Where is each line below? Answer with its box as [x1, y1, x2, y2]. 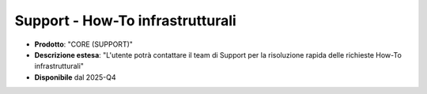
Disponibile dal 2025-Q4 [34, 72, 116, 82]
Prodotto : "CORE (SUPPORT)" [34, 39, 134, 49]
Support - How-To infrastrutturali [14, 12, 236, 29]
